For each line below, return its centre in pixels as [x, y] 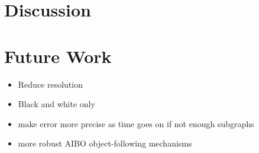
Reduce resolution [50, 84]
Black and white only [56, 104]
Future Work [58, 56]
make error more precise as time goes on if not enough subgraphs [136, 123]
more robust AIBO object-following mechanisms [105, 143]
